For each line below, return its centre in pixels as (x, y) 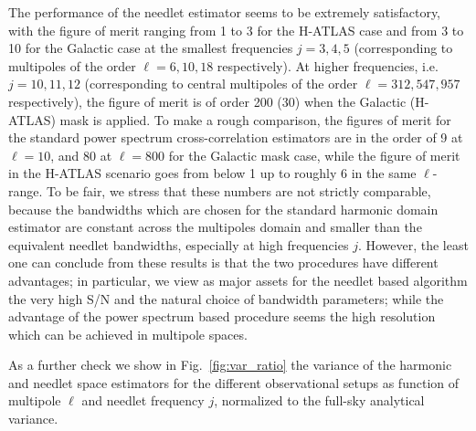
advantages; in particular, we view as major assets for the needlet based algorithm (238, 280)
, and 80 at (81, 155)
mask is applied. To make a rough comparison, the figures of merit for (255, 119)
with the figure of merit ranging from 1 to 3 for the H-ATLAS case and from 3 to (236, 30)
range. (26, 190)
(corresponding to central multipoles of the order (221, 84)
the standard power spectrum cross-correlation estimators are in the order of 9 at (236, 137)
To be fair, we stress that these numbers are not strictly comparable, (239, 190)
